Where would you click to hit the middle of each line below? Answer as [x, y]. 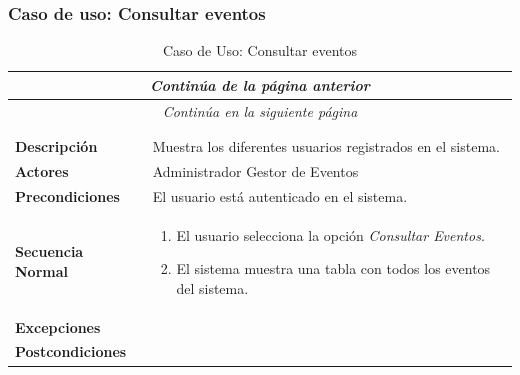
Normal [41, 270]
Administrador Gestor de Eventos [255, 170]
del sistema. [212, 287]
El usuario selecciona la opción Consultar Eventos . [330, 234]
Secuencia [49, 251]
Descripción [56, 146]
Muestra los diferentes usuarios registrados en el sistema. [326, 146]
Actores [42, 170]
